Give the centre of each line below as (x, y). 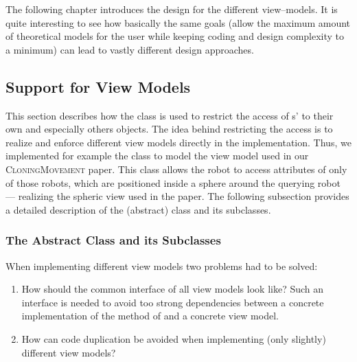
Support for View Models (98, 86)
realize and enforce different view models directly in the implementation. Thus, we (178, 142)
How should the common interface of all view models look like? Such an (173, 289)
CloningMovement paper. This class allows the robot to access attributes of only (176, 169)
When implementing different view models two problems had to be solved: (162, 265)
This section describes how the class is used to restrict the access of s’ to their (170, 115)
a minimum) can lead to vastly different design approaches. (130, 49)
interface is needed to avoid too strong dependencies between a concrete (173, 302)
